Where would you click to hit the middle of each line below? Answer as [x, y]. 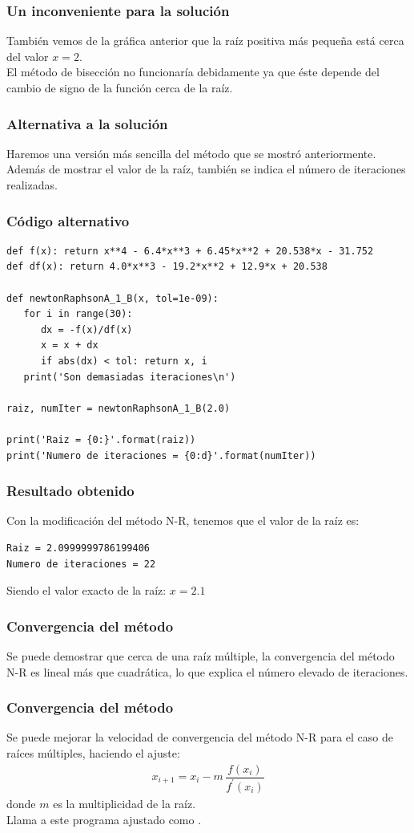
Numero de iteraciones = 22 [81, 564]
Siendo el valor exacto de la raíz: [86, 590]
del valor [28, 56]
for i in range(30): [78, 314]
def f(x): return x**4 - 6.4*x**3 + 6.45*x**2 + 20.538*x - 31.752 [190, 251]
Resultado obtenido [70, 491]
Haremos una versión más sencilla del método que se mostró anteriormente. [191, 153]
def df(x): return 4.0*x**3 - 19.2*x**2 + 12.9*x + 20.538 [167, 267]
